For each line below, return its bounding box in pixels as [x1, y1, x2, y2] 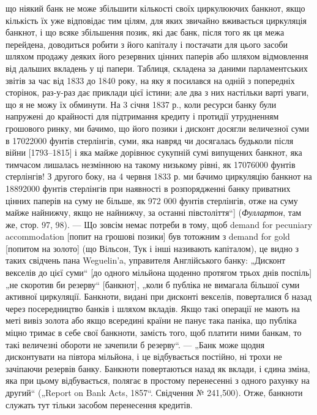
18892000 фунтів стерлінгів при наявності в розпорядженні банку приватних [6, 181, 291, 194]
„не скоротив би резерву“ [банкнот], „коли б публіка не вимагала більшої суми [6, 278, 300, 291]
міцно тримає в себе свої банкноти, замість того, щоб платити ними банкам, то [6, 326, 302, 339]
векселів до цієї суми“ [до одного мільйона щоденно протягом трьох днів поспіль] [6, 266, 312, 279]
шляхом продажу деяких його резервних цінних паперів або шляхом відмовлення [6, 50, 308, 63]
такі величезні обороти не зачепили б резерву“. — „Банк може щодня [6, 338, 265, 351]
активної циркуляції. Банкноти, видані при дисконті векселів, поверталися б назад [6, 290, 312, 303]
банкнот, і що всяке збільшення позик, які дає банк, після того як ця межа [6, 26, 285, 39]
